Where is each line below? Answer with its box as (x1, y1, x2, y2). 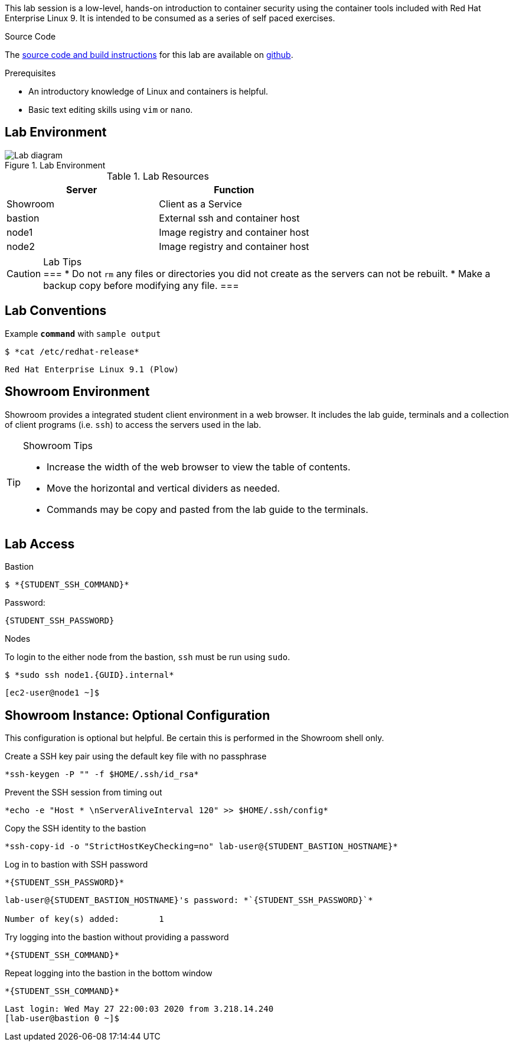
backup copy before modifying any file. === (43, 279, 239, 291)
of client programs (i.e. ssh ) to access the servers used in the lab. (5, 419, 262, 430)
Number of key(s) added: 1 (5, 914, 164, 924)
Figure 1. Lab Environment (5, 160, 106, 170)
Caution (6, 267, 41, 280)
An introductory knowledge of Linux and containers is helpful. (28, 86, 269, 96)
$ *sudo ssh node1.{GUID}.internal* (5, 670, 174, 680)
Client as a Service (159, 197, 242, 210)
